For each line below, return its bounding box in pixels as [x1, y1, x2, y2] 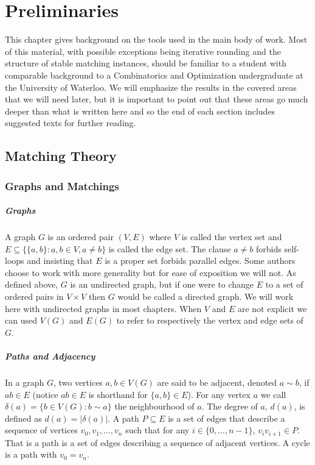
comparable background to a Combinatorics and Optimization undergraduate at [5, 68, 303, 81]
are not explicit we [237, 302, 307, 314]
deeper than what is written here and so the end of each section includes [5, 104, 275, 117]
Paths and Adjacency [5, 350, 95, 362]
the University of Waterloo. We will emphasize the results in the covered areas [5, 80, 297, 93]
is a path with [5, 448, 57, 461]
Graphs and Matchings [5, 178, 119, 193]
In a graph [5, 375, 44, 388]
